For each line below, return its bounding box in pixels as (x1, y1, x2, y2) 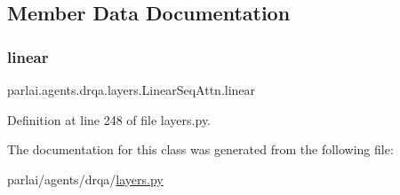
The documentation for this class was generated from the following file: (7, 140, 394, 159)
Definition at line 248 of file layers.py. (7, 110, 211, 129)
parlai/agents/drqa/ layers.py (7, 169, 164, 188)
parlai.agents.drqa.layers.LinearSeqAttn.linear (7, 81, 256, 98)
